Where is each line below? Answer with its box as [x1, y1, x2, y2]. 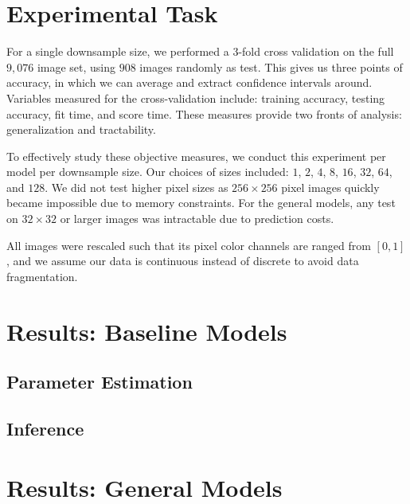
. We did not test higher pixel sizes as [45, 178, 228, 195]
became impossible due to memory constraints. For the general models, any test [6, 194, 396, 211]
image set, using [37, 58, 116, 75]
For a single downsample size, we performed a [6, 43, 229, 60]
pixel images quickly [281, 178, 380, 195]
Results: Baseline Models [6, 315, 287, 347]
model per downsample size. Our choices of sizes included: [6, 163, 289, 180]
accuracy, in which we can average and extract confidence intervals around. [6, 74, 373, 91]
